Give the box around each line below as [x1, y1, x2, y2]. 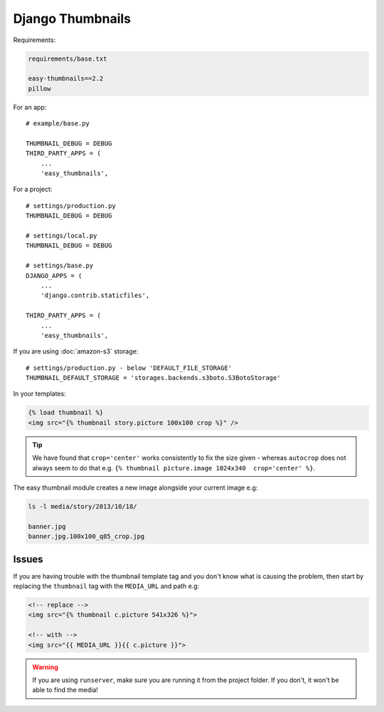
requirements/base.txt [28, 54, 107, 63]
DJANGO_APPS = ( [26, 272, 82, 279]
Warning [32, 663, 58, 671]
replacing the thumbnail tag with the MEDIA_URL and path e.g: [13, 582, 200, 591]
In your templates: [13, 389, 67, 398]
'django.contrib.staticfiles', [40, 291, 150, 299]
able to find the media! [32, 686, 99, 694]
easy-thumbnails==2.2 [28, 75, 104, 83]
